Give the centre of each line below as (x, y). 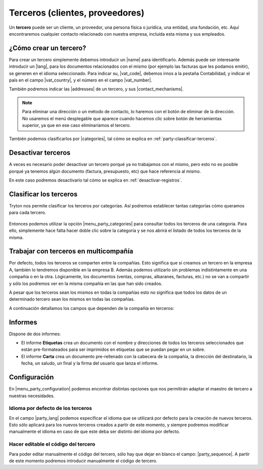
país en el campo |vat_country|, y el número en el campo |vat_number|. (81, 80)
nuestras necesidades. (32, 396)
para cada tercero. (28, 213)
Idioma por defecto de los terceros (50, 408)
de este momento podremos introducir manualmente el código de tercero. (83, 461)
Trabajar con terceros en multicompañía (71, 251)
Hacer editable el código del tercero (52, 444)
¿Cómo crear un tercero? (47, 48)
